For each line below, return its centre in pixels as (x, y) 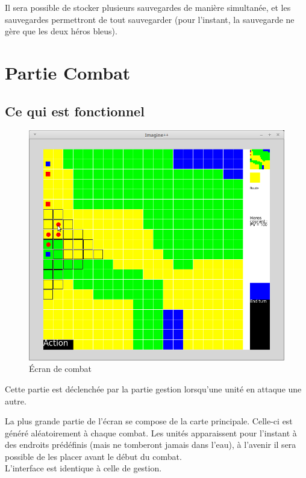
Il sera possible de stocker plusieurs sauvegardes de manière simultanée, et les (148, 7)
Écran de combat (61, 369)
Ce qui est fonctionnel (75, 111)
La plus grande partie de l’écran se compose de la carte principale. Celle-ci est (149, 421)
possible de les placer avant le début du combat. (93, 456)
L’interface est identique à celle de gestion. (83, 468)
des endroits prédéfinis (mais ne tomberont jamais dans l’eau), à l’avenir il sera (151, 445)
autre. (16, 401)
